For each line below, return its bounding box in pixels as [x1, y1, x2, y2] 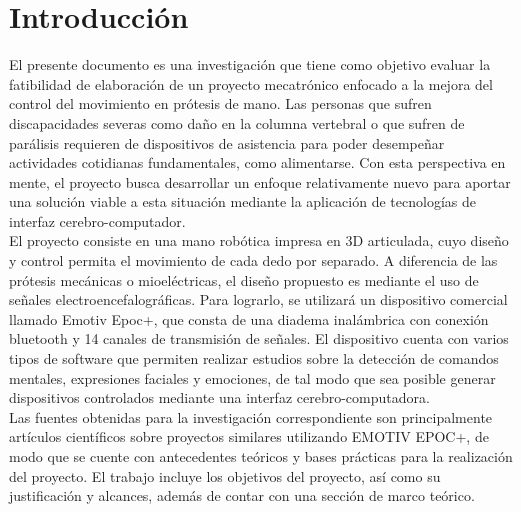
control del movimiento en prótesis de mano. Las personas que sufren [9, 93, 432, 114]
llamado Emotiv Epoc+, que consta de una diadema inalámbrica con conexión [9, 308, 489, 329]
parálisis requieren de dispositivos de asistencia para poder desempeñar [9, 132, 445, 153]
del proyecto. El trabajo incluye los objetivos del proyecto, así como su [9, 465, 441, 486]
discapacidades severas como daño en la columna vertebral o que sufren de [9, 112, 465, 133]
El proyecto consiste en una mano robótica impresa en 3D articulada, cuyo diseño [9, 230, 509, 251]
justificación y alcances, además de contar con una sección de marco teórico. [9, 485, 475, 506]
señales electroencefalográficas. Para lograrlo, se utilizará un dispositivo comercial [9, 289, 508, 310]
